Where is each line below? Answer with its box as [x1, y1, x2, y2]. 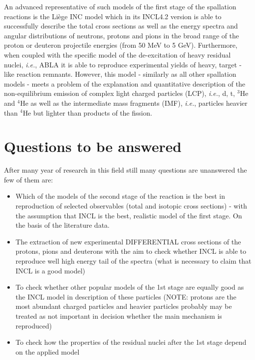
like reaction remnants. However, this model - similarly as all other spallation [4, 69, 236, 79]
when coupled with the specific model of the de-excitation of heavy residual [4, 49, 231, 60]
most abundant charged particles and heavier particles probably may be [15, 301, 232, 311]
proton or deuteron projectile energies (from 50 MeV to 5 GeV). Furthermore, [4, 40, 238, 50]
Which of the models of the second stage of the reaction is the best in [15, 191, 226, 201]
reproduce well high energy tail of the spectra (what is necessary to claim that [15, 256, 252, 266]
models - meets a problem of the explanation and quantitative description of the [4, 78, 246, 89]
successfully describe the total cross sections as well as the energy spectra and [4, 21, 238, 31]
